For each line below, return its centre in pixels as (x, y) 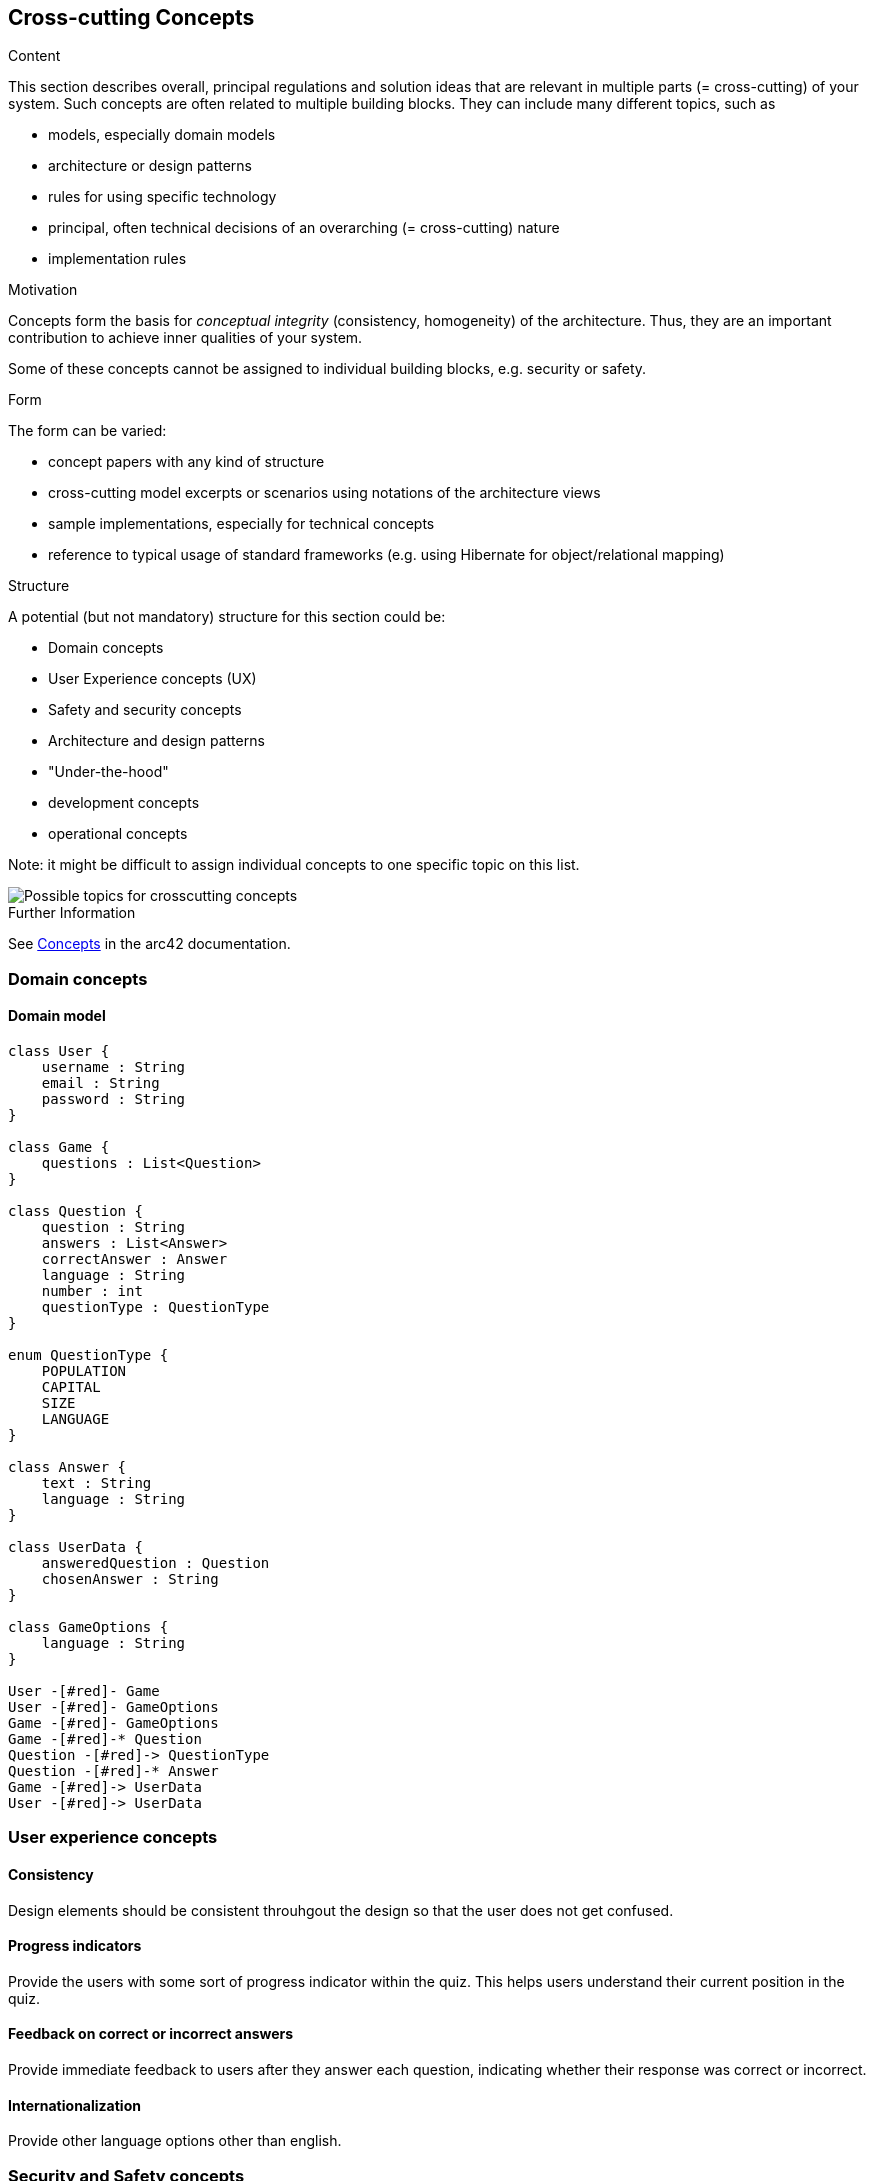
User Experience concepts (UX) (152, 679)
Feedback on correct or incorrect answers (151, 2034)
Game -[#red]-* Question (105, 1739)
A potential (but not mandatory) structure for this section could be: (227, 617)
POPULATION (84, 1371)
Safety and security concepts (145, 710)
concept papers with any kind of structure (186, 462)
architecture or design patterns (150, 166)
